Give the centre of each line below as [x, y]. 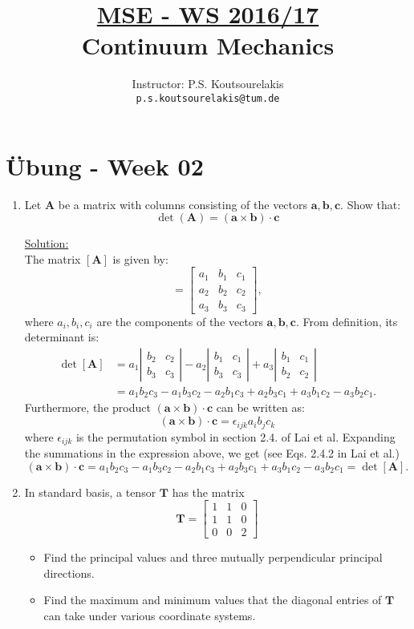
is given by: [140, 258]
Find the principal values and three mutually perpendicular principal [213, 557]
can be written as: [260, 407]
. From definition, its [347, 321]
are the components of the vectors [180, 321]
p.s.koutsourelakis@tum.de [208, 98]
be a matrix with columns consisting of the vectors [183, 204]
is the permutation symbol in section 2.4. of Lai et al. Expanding [235, 436]
